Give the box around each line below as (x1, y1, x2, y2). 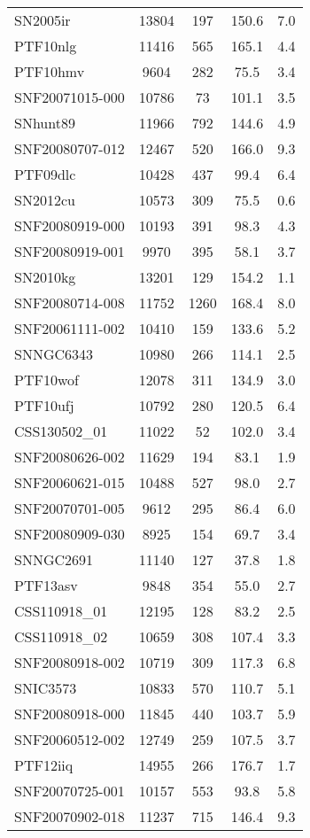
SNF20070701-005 (14, 498, 125, 518)
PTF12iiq (14, 755, 74, 775)
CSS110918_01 (14, 601, 108, 621)
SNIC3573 (14, 678, 77, 698)
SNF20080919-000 (14, 215, 125, 236)
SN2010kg (14, 267, 76, 287)
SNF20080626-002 (14, 446, 125, 467)
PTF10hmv (14, 61, 85, 81)
